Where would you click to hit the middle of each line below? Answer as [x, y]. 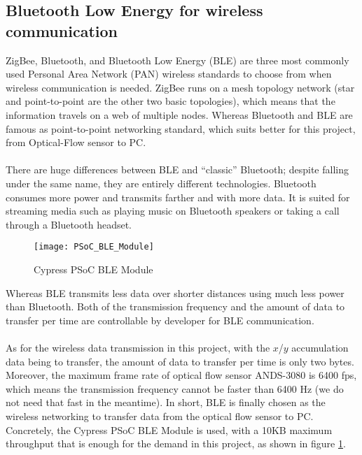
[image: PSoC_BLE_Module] [94, 247]
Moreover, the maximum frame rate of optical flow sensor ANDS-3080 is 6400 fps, [181, 375]
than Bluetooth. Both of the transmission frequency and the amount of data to [175, 306]
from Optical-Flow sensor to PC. [76, 142]
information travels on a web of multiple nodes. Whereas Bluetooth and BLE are [179, 114]
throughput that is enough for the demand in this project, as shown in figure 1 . [176, 443]
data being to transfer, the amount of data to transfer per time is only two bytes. [180, 361]
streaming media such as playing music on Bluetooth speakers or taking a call [173, 211]
